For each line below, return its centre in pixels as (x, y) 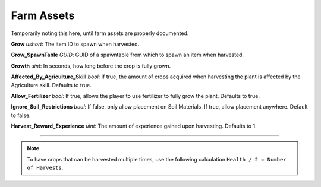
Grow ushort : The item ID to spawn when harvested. (75, 44)
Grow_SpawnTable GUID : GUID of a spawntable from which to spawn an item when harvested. (127, 55)
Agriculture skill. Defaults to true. (51, 85)
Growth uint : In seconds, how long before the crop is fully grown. (91, 66)
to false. (21, 115)
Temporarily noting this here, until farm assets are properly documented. (100, 33)
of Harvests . (45, 168)
